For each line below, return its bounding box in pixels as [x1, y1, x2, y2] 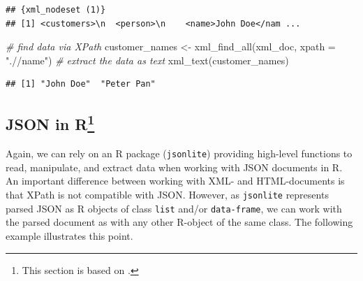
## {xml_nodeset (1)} [6, 5, 106, 15]
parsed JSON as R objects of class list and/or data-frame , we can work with [6, 201, 342, 215]
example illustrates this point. [6, 228, 133, 243]
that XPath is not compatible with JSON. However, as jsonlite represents [6, 187, 329, 202]
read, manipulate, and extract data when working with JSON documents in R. [6, 159, 343, 174]
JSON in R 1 [6, 110, 95, 135]
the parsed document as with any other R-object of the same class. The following [6, 215, 353, 229]
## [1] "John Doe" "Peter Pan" [6, 79, 156, 89]
